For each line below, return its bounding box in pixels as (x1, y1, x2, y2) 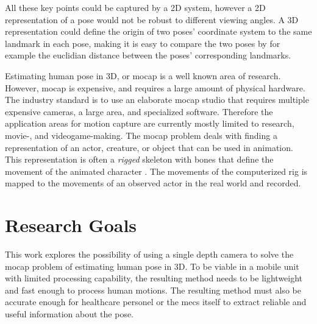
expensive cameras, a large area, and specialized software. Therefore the (5, 105, 273, 118)
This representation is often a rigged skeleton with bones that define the (5, 153, 274, 166)
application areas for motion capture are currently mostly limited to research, (5, 117, 294, 130)
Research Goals (5, 213, 137, 238)
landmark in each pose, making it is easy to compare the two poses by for (5, 37, 280, 49)
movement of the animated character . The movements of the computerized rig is (5, 164, 308, 177)
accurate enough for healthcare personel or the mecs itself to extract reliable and (5, 295, 307, 308)
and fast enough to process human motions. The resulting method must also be (5, 283, 301, 296)
